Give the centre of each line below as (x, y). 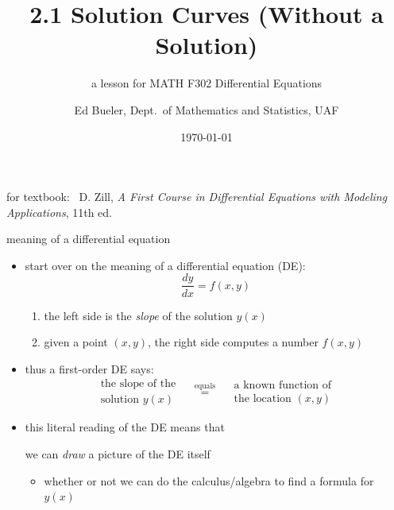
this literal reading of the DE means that (125, 427)
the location (263, 398)
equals (205, 386)
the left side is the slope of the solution (138, 315)
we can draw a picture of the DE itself (118, 453)
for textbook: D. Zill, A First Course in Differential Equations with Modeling (197, 197)
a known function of (283, 385)
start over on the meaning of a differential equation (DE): (165, 265)
